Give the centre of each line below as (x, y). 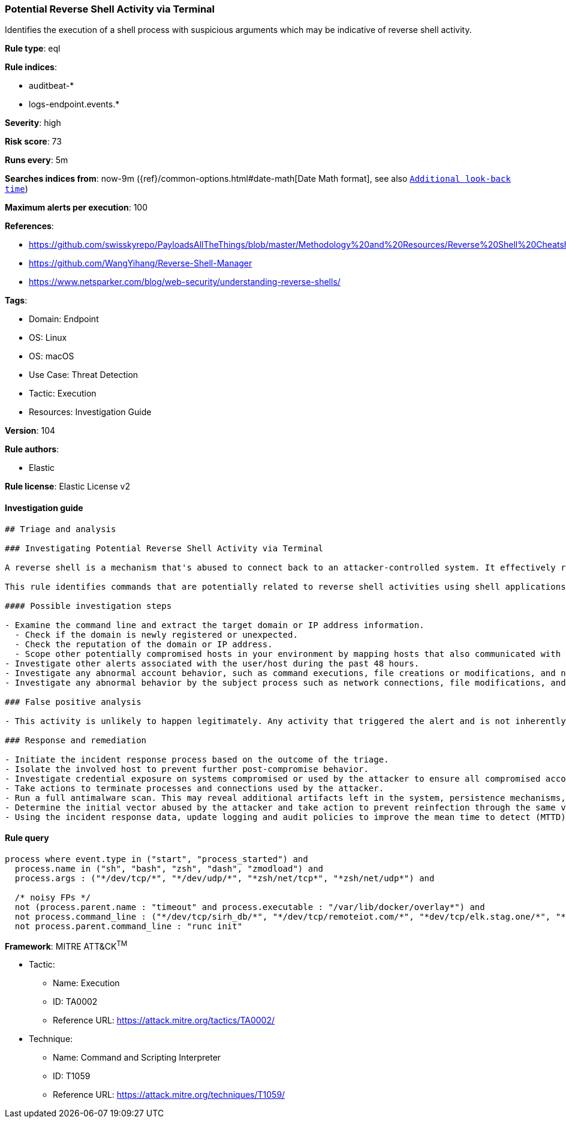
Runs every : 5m (37, 160)
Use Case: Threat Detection (84, 375)
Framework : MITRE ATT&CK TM (66, 945)
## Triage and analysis (61, 529)
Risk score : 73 (33, 142)
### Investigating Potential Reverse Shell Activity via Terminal (164, 548)
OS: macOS (52, 356)
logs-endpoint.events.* (74, 104)
